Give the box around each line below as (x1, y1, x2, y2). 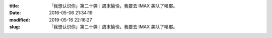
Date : (9, 10, 21, 16)
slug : (9, 24, 20, 30)
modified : (9, 16, 30, 22)
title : (9, 3, 20, 8)
